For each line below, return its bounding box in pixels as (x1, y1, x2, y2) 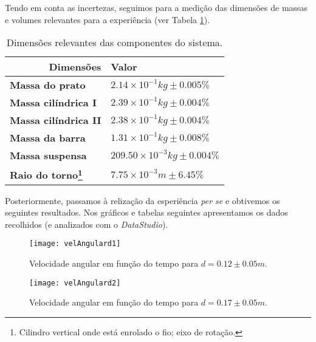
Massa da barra (10, 131, 86, 145)
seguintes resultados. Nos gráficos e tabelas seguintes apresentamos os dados (5, 206, 288, 219)
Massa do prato (10, 78, 86, 92)
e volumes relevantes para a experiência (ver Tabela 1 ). (5, 13, 210, 26)
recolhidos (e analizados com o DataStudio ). (5, 217, 168, 230)
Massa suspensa (10, 148, 87, 163)
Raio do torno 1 (10, 166, 83, 182)
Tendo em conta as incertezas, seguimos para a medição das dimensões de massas (5, 1, 308, 13)
